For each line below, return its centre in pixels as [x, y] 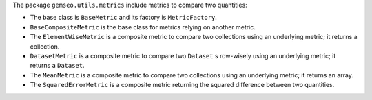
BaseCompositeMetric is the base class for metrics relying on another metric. [143, 27]
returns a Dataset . [58, 66]
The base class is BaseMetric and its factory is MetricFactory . [123, 18]
